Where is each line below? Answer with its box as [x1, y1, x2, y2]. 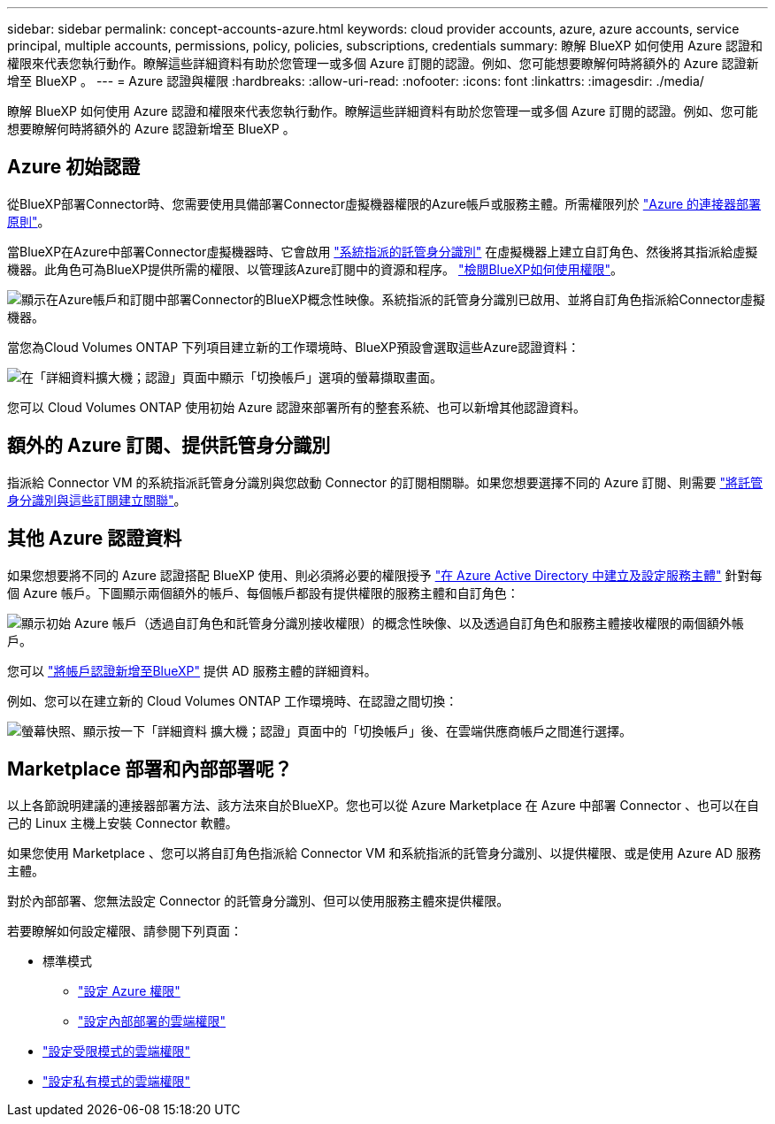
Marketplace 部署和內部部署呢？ [7, 757, 293, 780]
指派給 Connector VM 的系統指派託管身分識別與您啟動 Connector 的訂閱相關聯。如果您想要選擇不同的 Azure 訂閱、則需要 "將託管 [7, 474, 763, 490]
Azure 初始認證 [7, 156, 141, 179]
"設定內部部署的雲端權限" [78, 1013, 226, 1029]
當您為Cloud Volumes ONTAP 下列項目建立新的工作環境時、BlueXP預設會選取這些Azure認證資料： [7, 339, 580, 355]
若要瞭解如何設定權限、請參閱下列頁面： [7, 923, 242, 939]
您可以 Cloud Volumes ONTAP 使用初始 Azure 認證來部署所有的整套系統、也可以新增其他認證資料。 [7, 399, 586, 415]
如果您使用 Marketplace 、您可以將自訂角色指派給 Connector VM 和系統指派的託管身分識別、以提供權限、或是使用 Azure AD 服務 [7, 845, 761, 861]
